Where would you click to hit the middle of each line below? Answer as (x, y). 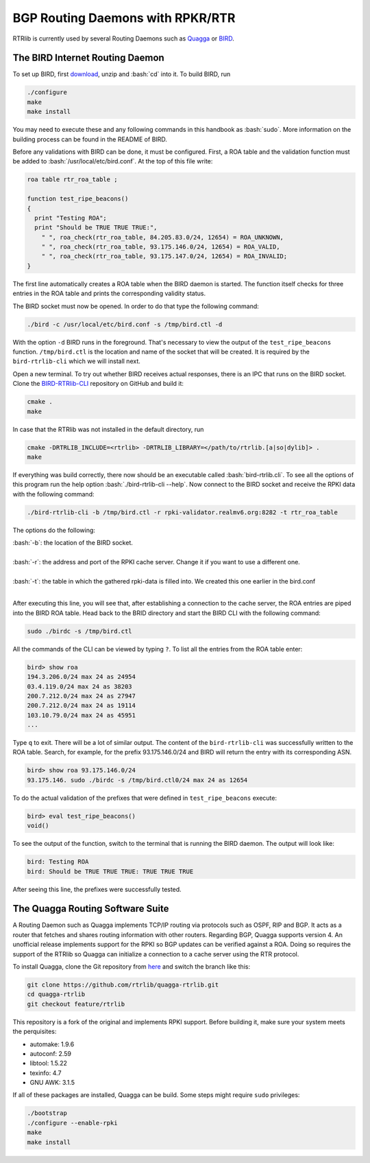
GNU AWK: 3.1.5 (52, 1083)
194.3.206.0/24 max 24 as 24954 (82, 677)
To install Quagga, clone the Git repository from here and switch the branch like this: (131, 966)
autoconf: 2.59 (51, 1053)
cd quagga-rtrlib (56, 994)
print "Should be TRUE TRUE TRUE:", (96, 228)
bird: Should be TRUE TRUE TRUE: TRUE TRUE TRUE (110, 871)
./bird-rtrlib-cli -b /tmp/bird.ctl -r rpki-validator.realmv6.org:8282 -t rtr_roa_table (183, 512)
